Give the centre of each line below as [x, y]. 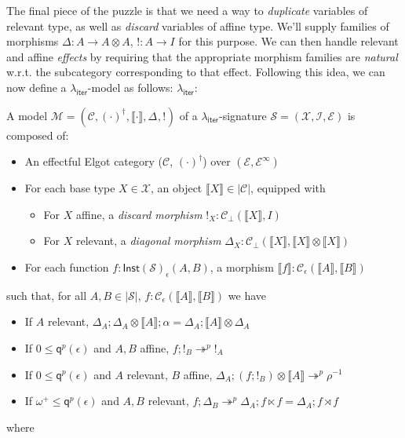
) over [217, 161]
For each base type [70, 188]
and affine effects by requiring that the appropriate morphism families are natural [202, 56]
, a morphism [242, 266]
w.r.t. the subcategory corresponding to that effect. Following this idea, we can [196, 72]
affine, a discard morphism [139, 214]
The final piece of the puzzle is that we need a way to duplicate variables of [187, 10]
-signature [243, 115]
